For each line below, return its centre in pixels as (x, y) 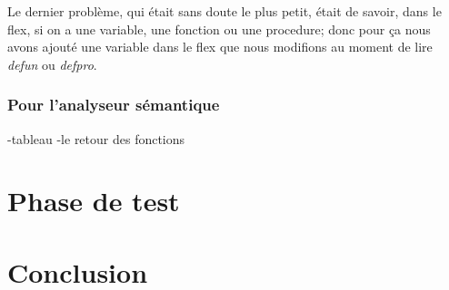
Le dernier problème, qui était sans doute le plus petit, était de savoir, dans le (224, 11)
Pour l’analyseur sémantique (114, 105)
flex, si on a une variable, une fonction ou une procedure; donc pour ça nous (219, 29)
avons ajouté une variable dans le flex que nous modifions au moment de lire (220, 47)
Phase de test (94, 201)
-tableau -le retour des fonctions (96, 138)
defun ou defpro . (52, 64)
